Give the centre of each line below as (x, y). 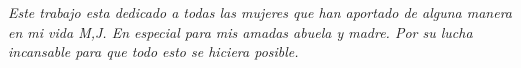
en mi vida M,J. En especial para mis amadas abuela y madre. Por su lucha (240, 31)
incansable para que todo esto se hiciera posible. (153, 51)
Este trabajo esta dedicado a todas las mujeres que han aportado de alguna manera (260, 12)
